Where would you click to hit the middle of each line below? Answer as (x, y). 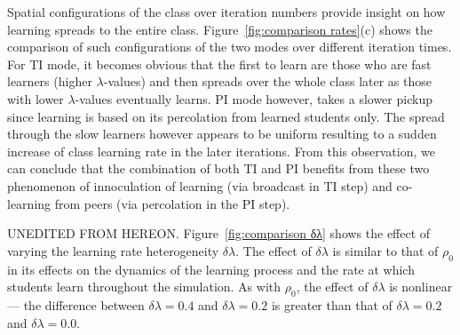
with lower (36, 98)
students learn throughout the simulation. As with (144, 287)
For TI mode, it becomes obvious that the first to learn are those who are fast (219, 64)
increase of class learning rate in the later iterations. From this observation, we (221, 151)
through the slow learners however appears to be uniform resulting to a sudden (222, 134)
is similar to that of (385, 250)
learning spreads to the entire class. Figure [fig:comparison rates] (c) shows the (220, 29)
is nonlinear (421, 287)
